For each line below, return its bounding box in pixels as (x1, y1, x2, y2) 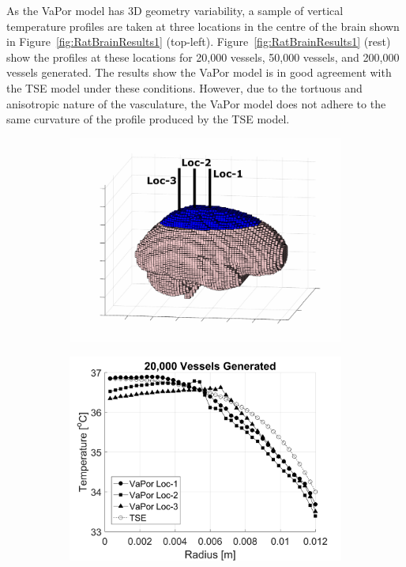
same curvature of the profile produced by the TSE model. (6, 111, 290, 127)
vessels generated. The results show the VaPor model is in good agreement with (6, 64, 392, 81)
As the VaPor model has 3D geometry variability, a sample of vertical (6, 2, 344, 18)
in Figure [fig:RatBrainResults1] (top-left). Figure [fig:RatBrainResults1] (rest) (6, 33, 391, 50)
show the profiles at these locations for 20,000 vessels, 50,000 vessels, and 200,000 (6, 48, 400, 65)
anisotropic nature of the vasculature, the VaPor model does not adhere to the (6, 95, 386, 112)
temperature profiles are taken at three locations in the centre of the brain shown (6, 17, 400, 34)
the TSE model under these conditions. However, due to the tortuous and (6, 79, 363, 96)
